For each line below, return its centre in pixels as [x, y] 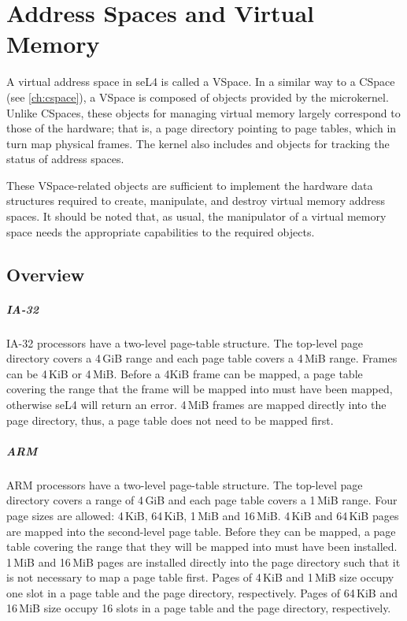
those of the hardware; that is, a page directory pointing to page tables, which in [202, 128]
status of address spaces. [65, 159]
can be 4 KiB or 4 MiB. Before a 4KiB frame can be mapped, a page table [185, 373]
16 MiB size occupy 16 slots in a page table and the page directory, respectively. [199, 608]
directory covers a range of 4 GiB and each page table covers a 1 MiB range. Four [202, 500]
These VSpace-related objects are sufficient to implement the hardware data [190, 185]
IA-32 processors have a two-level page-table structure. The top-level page [185, 342]
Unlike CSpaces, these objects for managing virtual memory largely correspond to [203, 112]
